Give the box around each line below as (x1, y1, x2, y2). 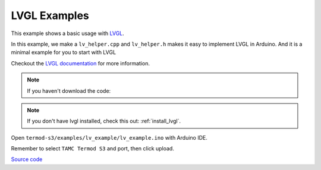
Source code (11, 156, 43, 163)
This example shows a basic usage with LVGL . (11, 30, 124, 37)
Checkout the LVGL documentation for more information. (11, 59, 150, 67)
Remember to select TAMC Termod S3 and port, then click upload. (11, 145, 175, 152)
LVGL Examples (11, 9, 89, 22)
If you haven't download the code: (27, 87, 111, 95)
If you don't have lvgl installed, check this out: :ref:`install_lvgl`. (27, 118, 181, 125)
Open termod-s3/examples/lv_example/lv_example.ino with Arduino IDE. (11, 134, 207, 141)
